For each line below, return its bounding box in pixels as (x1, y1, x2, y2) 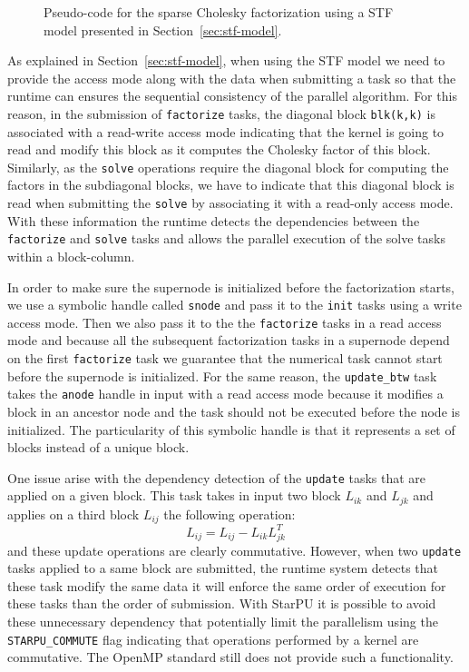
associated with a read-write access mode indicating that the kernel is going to (7, 122, 445, 141)
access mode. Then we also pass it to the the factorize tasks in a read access (7, 312, 442, 331)
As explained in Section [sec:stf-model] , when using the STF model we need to (7, 51, 445, 70)
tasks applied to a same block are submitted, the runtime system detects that (7, 558, 439, 578)
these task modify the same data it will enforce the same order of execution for (7, 576, 446, 595)
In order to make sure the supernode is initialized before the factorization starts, (7, 277, 454, 296)
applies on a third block (7, 504, 140, 523)
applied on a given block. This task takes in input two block (7, 486, 341, 505)
